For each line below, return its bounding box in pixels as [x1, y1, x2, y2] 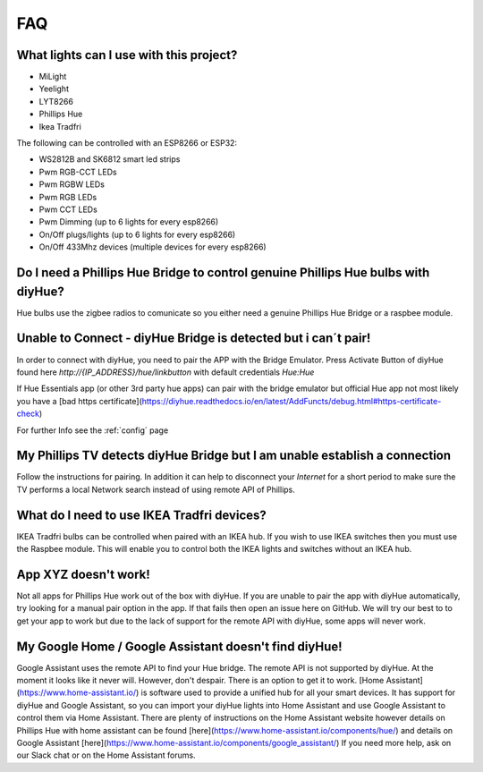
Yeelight [38, 83, 69, 94]
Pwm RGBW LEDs [38, 179, 105, 190]
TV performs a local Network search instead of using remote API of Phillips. [16, 484, 295, 495]
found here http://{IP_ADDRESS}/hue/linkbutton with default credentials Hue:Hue [16, 367, 315, 378]
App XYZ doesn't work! [16, 566, 151, 581]
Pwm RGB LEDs [38, 191, 97, 202]
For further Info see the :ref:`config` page [16, 425, 169, 436]
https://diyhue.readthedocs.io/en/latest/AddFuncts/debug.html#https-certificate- [141, 395, 442, 406]
